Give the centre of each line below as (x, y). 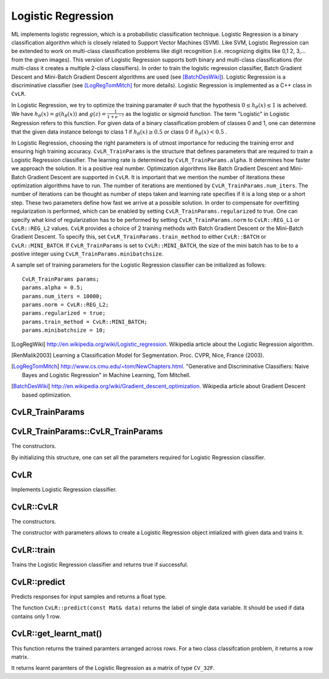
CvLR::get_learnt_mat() (57, 634)
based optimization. (47, 395)
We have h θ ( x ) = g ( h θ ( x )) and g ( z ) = (59, 114)
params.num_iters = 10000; (62, 296)
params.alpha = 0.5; (53, 288)
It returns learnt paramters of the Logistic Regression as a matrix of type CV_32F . (113, 668)
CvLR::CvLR (34, 507)
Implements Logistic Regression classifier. (64, 489)
